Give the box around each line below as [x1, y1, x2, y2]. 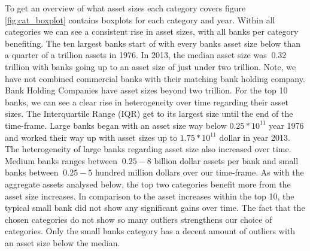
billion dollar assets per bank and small [154, 154, 299, 167]
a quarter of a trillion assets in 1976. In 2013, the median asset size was [5, 49, 267, 61]
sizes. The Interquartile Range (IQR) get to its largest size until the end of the [5, 107, 293, 120]
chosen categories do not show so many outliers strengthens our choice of [5, 213, 272, 225]
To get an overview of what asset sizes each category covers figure [5, 2, 246, 14]
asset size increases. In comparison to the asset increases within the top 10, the [5, 189, 294, 202]
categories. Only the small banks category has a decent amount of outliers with [5, 225, 296, 237]
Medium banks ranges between [5, 154, 118, 167]
